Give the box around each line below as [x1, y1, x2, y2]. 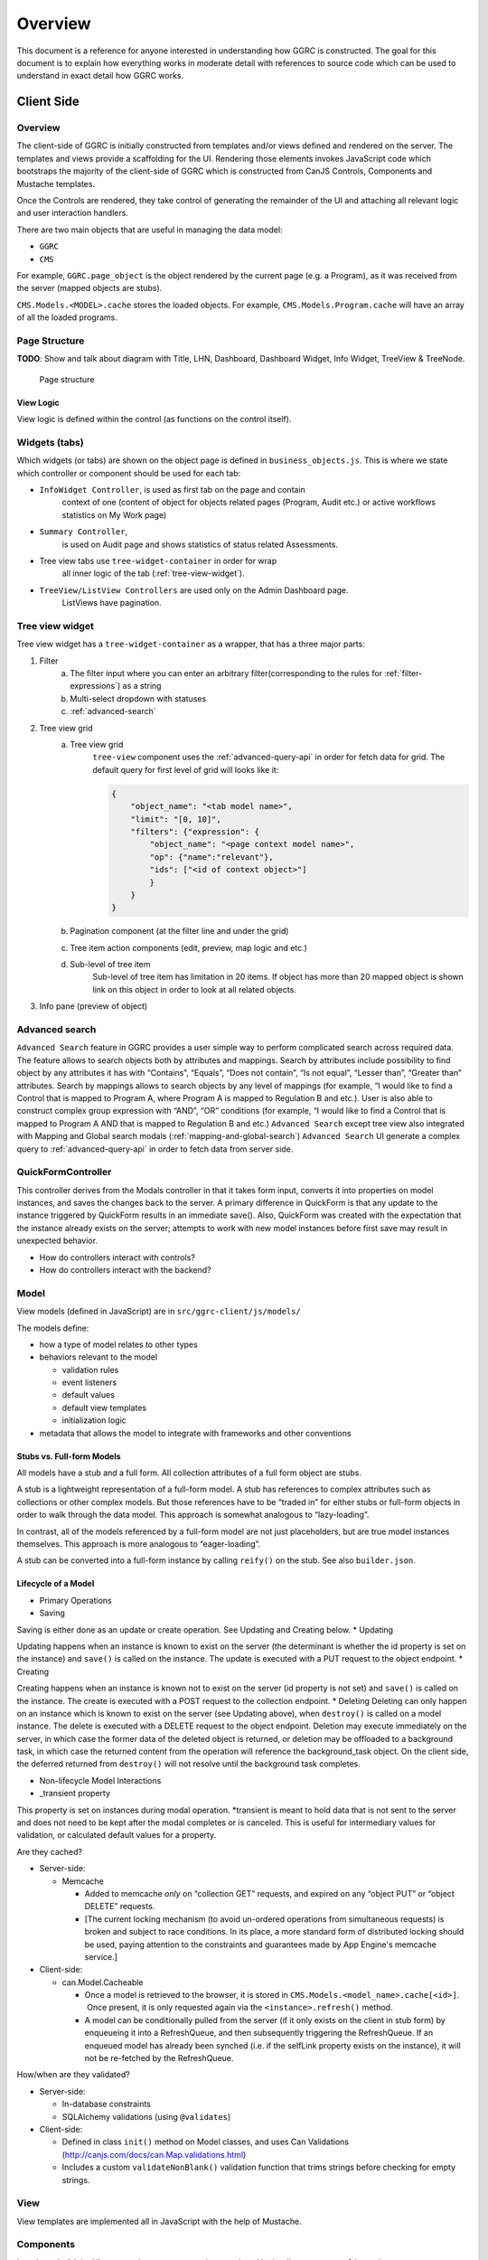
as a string [122, 681, 162, 692]
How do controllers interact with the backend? [39, 1264, 211, 1275]
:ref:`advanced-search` [70, 706, 156, 717]
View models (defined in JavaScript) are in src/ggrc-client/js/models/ [16, 1306, 302, 1317]
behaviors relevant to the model [39, 1351, 158, 1362]
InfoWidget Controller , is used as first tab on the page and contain [39, 485, 306, 495]
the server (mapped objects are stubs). [16, 283, 163, 294]
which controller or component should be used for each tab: [16, 467, 241, 478]
